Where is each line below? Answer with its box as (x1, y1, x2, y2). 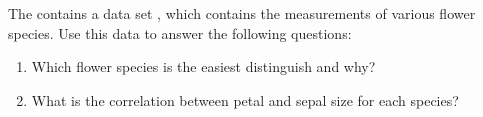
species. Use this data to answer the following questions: (8, 22, 352, 43)
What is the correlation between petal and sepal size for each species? (31, 89, 459, 110)
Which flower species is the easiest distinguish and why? (31, 56, 376, 77)
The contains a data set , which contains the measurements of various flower (8, 3, 476, 23)
